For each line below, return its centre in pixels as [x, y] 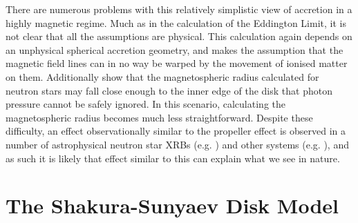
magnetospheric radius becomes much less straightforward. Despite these [159, 117]
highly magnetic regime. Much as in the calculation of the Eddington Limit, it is [176, 22]
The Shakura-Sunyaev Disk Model [172, 205]
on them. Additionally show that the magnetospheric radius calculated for [162, 76]
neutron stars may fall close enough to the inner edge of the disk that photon [169, 90]
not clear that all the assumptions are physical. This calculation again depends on [179, 36]
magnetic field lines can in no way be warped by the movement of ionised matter [177, 63]
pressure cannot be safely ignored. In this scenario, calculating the [145, 104]
